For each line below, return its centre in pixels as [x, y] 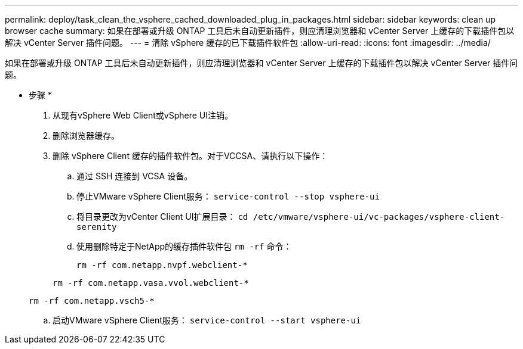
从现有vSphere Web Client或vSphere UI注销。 [143, 115]
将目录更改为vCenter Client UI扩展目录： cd [162, 216]
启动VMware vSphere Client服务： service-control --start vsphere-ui [207, 320]
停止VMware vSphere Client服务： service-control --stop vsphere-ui [228, 196]
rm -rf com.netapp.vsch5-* [92, 301]
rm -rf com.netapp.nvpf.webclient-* [162, 265]
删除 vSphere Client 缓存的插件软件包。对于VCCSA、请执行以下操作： [190, 156]
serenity [97, 227]
